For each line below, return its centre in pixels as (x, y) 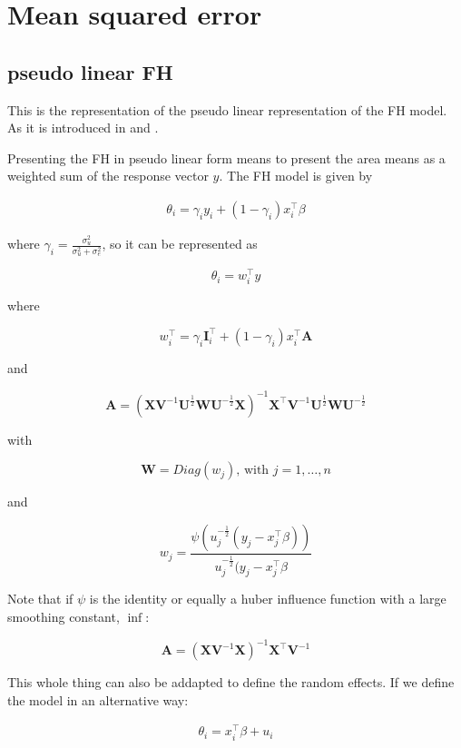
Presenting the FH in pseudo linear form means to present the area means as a (226, 157)
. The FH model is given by (296, 176)
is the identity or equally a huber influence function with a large (268, 599)
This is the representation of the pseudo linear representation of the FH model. (227, 109)
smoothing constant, (64, 617)
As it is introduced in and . (83, 128)
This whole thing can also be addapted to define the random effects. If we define (231, 682)
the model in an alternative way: (98, 699)
